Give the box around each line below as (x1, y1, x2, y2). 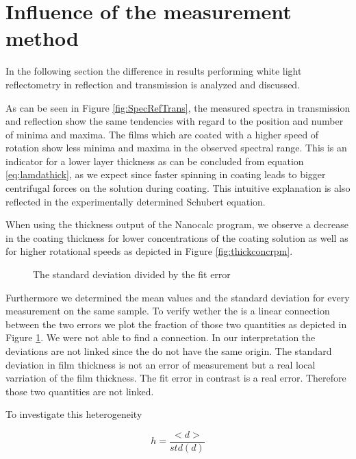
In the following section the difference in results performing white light (5, 64, 302, 78)
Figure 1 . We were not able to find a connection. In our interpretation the (5, 330, 316, 345)
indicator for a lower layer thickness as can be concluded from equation (5, 153, 304, 168)
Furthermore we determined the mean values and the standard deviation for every (5, 290, 350, 304)
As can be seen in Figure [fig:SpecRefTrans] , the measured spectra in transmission (5, 100, 351, 114)
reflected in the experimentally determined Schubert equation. (5, 194, 266, 208)
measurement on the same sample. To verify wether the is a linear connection (5, 303, 330, 318)
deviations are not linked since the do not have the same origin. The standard (5, 344, 332, 358)
